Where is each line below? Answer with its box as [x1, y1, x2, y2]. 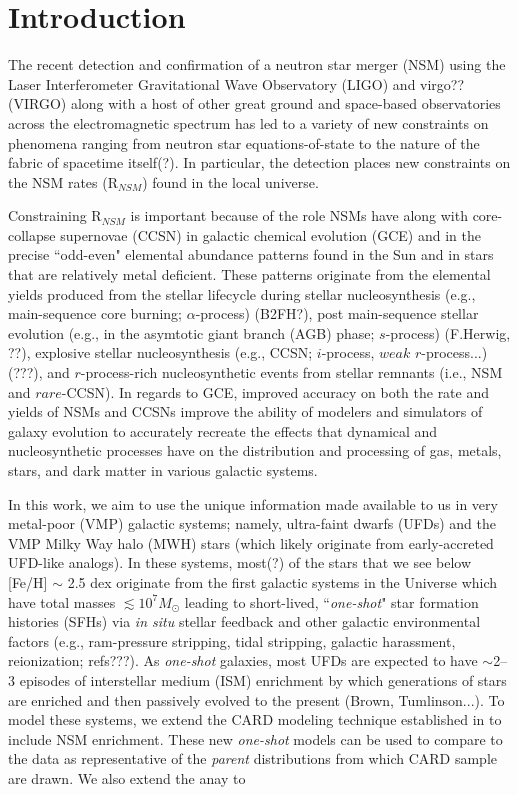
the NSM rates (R [8, 171, 118, 192]
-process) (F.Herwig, [385, 322, 511, 343]
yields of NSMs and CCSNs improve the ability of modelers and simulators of [8, 401, 483, 422]
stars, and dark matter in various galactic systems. [8, 460, 318, 480]
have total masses [8, 591, 116, 612]
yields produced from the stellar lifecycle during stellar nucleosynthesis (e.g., [8, 283, 476, 304]
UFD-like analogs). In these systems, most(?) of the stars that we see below [8, 552, 472, 573]
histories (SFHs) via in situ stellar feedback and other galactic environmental [8, 611, 481, 632]
